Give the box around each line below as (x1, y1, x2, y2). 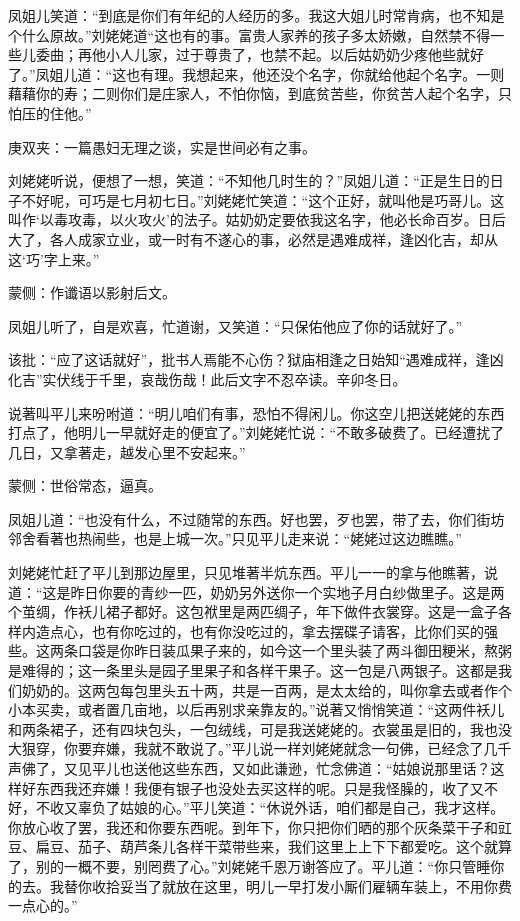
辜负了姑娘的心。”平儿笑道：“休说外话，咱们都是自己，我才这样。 (77, 797, 505, 818)
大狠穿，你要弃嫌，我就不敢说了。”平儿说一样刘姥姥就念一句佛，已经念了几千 (8, 738, 512, 759)
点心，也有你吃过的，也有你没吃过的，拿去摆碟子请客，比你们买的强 (49, 620, 498, 641)
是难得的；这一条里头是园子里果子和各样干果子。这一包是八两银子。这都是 (8, 660, 498, 681)
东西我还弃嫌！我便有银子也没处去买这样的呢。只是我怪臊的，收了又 (35, 777, 484, 798)
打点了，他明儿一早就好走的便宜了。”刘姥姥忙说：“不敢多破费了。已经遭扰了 (8, 422, 505, 443)
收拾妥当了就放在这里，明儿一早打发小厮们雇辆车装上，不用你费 (91, 875, 512, 896)
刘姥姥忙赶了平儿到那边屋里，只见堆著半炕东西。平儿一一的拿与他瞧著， (8, 562, 484, 583)
